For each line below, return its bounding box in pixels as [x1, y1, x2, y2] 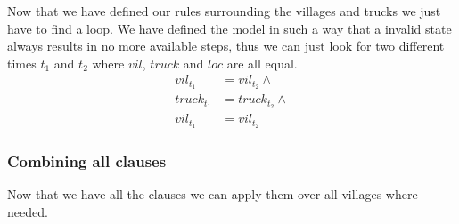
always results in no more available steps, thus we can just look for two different [7, 36, 445, 55]
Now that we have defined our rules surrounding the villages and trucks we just [7, 2, 441, 20]
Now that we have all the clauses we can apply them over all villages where [7, 185, 418, 204]
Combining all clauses [7, 149, 167, 172]
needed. [7, 202, 48, 220]
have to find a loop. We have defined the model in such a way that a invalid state [7, 19, 452, 37]
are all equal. [226, 53, 298, 72]
